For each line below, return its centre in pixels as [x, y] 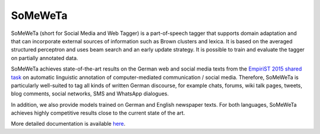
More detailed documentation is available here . [68, 124]
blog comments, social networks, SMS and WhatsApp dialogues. [90, 94]
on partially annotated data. [44, 58]
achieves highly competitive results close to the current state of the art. [98, 113]
